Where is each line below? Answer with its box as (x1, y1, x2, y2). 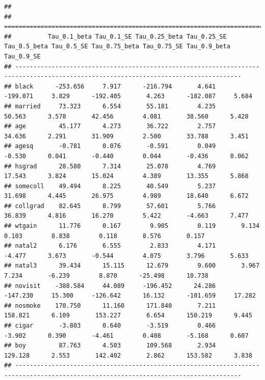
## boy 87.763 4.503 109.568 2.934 (4, 342, 216, 349)
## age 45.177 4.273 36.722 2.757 (4, 123, 216, 130)
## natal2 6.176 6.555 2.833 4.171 (4, 242, 216, 250)
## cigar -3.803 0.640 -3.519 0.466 (4, 322, 216, 329)
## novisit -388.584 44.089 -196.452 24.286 (4, 282, 216, 289)
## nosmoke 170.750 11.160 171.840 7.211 (4, 302, 216, 309)
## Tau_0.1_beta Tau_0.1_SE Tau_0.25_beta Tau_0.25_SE (4, 33, 227, 40)
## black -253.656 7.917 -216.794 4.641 (4, 82, 216, 90)
